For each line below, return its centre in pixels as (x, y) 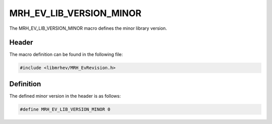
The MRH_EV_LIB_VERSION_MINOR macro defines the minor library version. (88, 28)
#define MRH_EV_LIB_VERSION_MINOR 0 (65, 109)
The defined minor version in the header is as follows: (65, 96)
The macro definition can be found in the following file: (66, 54)
